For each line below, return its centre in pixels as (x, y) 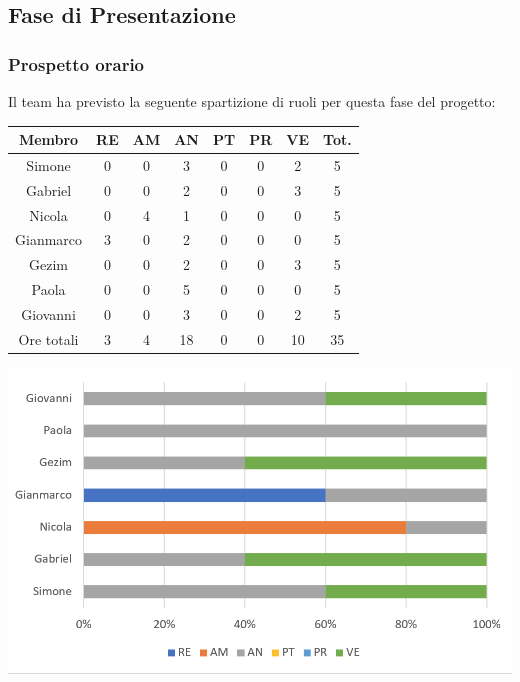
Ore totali (48, 338)
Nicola (48, 214)
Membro (48, 139)
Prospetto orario (76, 63)
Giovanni (48, 314)
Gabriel (48, 189)
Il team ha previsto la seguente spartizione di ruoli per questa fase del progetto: (252, 101)
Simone (48, 164)
